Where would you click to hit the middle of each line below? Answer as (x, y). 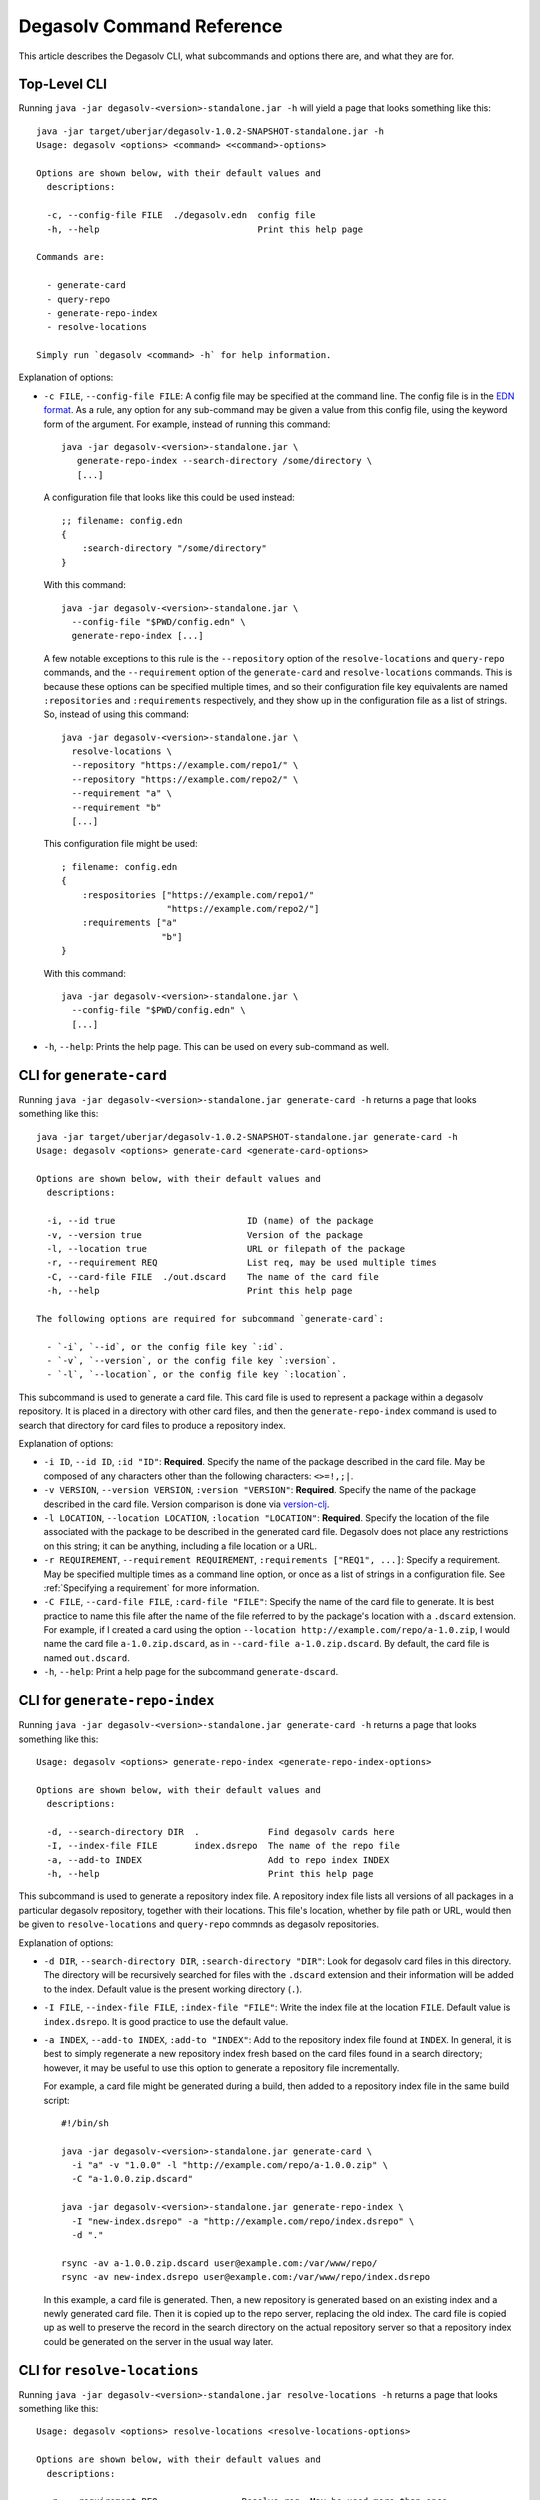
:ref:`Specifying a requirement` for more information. (151, 1587)
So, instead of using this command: (116, 714)
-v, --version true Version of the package (205, 1234)
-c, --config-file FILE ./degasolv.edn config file (181, 215)
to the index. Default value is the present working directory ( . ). (173, 1989)
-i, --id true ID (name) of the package (210, 1221)
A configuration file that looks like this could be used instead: (169, 497)
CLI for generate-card (92, 1075)
